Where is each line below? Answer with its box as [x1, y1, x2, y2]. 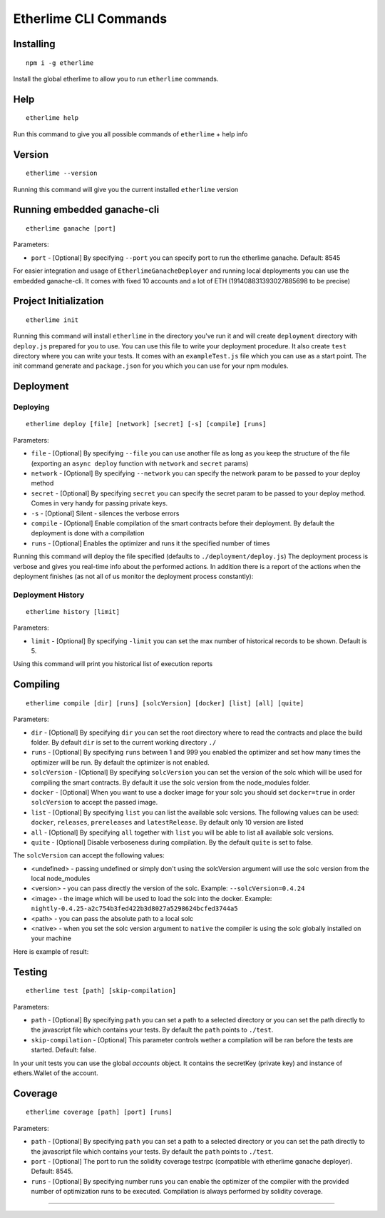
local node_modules [31, 875, 91, 883]
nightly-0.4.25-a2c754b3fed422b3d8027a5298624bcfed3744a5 [31, 905, 238, 913]
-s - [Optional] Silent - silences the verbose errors [31, 509, 180, 518]
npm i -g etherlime [26, 59, 94, 67]
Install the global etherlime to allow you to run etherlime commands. [13, 74, 219, 83]
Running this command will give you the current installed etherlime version [13, 185, 239, 193]
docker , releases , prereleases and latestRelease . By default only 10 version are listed [31, 818, 304, 827]
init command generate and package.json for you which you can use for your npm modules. [13, 361, 289, 371]
